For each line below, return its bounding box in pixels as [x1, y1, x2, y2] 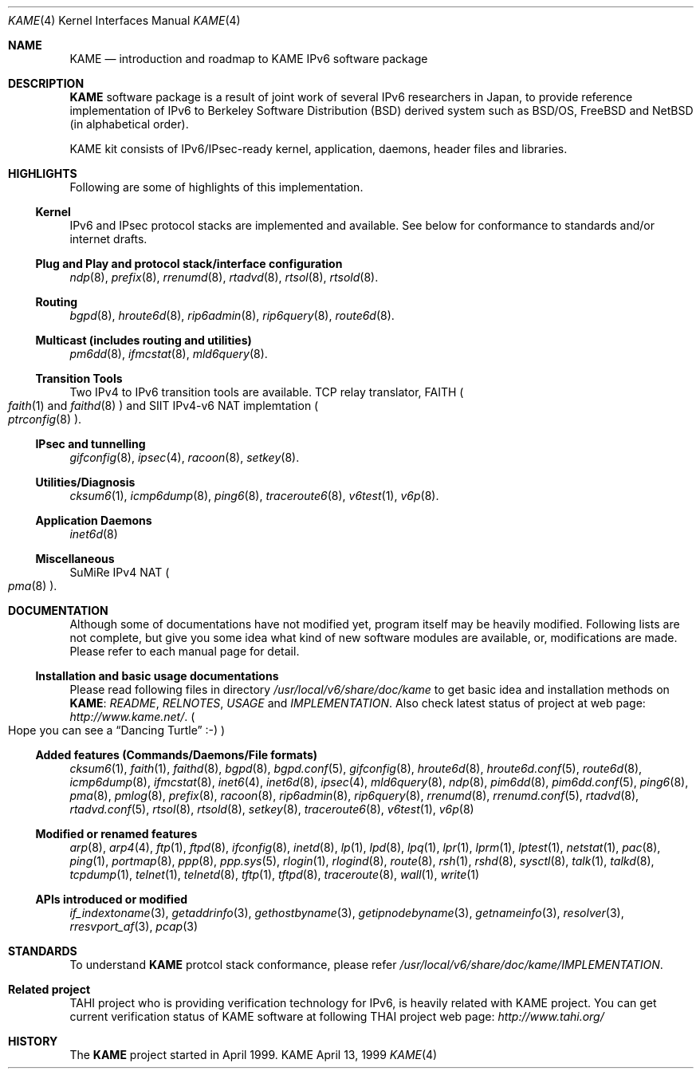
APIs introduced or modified [35, 892, 188, 906]
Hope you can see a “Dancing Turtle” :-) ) [8, 723, 226, 737]
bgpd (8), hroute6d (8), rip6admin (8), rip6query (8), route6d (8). [69, 309, 395, 322]
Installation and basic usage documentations [35, 669, 279, 683]
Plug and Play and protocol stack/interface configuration [35, 257, 343, 270]
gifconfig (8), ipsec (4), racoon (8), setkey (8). [69, 451, 300, 464]
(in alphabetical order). [69, 117, 189, 131]
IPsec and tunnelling [35, 437, 146, 451]
